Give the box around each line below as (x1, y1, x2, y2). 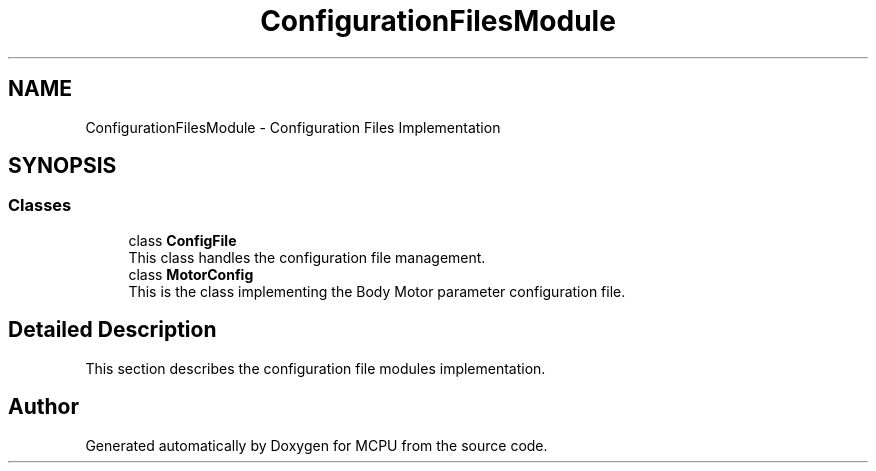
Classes (8, 195, 72, 216)
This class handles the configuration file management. (128, 248, 486, 266)
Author (8, 394, 79, 420)
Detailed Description (8, 317, 217, 343)
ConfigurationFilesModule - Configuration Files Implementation (85, 118, 501, 136)
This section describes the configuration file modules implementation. (85, 359, 546, 377)
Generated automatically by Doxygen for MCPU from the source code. (85, 436, 548, 454)
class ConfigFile (128, 231, 237, 249)
